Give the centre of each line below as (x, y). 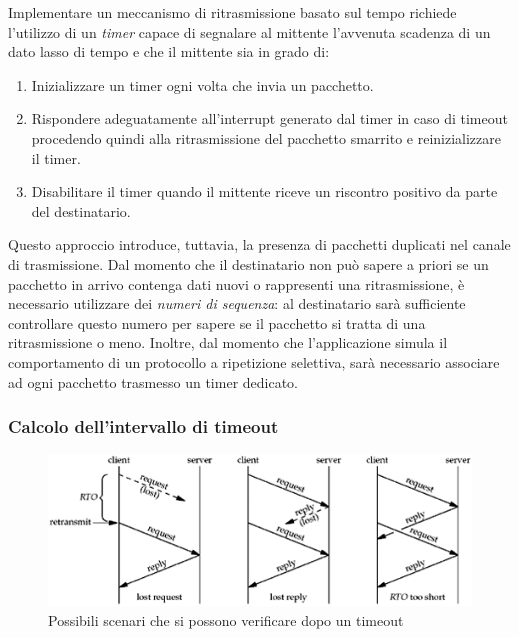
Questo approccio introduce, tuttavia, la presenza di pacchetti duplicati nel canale (259, 244)
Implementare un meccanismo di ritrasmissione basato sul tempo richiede (232, 12)
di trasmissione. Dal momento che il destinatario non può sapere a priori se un (248, 263)
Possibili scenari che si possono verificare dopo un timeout (226, 619)
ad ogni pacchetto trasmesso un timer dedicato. (153, 381)
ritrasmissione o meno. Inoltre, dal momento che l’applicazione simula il (228, 342)
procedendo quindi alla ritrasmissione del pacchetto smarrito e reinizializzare (266, 137)
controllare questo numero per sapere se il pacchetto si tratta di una (217, 322)
